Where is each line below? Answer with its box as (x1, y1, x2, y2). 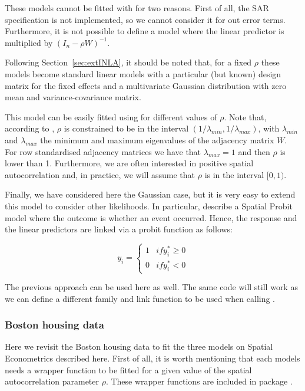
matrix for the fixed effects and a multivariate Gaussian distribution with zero (5, 79, 287, 91)
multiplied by (5, 36, 53, 48)
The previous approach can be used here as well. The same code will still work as (5, 281, 298, 293)
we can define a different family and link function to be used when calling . (5, 292, 276, 304)
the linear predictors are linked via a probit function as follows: (5, 223, 233, 235)
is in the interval (204, 168, 264, 180)
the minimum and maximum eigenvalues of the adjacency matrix (40, 133, 274, 146)
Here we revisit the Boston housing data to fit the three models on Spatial (5, 340, 273, 353)
